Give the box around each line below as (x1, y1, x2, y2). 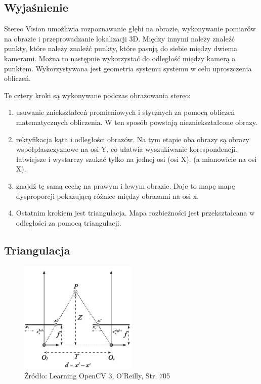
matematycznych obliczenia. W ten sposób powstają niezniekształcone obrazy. (16, 116, 257, 127)
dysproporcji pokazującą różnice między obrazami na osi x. (16, 190, 199, 201)
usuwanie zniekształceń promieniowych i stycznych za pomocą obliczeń (16, 107, 235, 117)
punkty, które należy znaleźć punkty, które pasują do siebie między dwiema (4, 43, 238, 54)
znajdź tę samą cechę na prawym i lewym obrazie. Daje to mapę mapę (16, 180, 235, 191)
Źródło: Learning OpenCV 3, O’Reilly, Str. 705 (24, 370, 170, 381)
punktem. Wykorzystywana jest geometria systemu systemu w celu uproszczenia (4, 63, 252, 73)
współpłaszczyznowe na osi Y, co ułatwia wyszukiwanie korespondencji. (16, 144, 238, 154)
